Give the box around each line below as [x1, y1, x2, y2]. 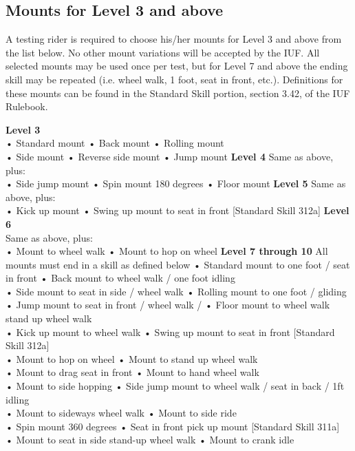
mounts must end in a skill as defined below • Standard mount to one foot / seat [6, 257, 350, 271]
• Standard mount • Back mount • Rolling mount [6, 136, 224, 150]
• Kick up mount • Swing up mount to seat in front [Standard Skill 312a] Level [6, 203, 349, 218]
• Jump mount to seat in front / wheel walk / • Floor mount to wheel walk [6, 297, 330, 312]
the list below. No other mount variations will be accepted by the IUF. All [6, 45, 320, 59]
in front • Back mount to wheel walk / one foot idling [6, 271, 235, 285]
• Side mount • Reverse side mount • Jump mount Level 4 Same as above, [6, 149, 334, 163]
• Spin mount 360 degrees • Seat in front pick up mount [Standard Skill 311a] [6, 419, 340, 433]
